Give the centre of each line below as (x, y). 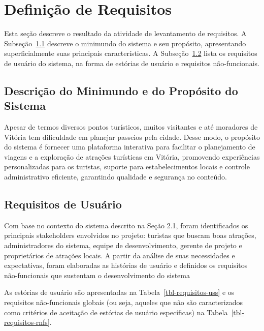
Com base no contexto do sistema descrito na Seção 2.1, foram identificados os (126, 225)
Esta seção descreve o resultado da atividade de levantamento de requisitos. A (125, 33)
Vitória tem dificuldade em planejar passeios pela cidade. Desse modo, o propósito (132, 137)
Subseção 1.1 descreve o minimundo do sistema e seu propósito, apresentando (125, 43)
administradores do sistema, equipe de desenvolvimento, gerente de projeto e (123, 245)
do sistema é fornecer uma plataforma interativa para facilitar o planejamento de (130, 147)
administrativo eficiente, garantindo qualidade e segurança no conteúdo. (115, 177)
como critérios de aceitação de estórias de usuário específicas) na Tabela (116, 312)
